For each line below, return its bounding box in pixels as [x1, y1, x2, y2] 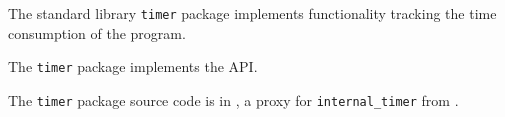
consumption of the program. [8, 22, 186, 43]
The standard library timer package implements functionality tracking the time [8, 3, 497, 23]
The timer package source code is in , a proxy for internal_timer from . [8, 89, 459, 110]
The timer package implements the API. [8, 56, 258, 77]
